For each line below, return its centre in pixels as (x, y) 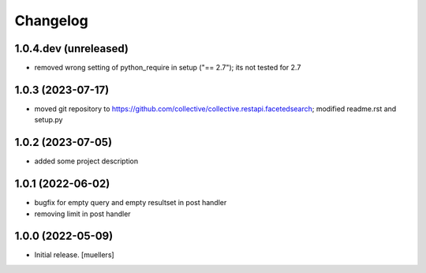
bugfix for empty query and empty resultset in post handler (131, 203)
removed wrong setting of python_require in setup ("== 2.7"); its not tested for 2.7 (168, 68)
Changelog (51, 21)
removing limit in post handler (82, 214)
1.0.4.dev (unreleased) (72, 49)
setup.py (49, 120)
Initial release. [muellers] (74, 255)
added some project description (86, 161)
